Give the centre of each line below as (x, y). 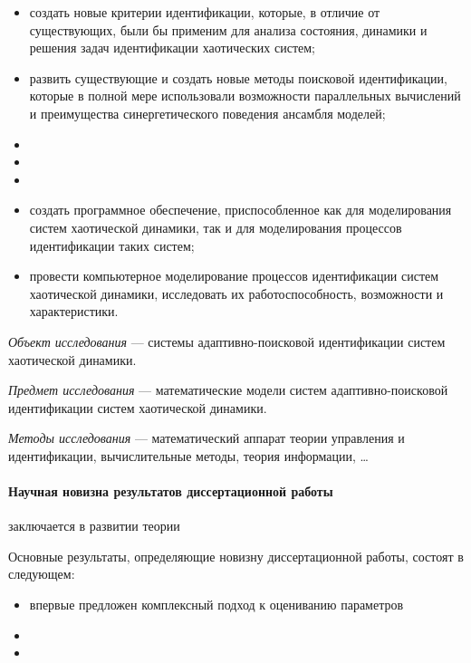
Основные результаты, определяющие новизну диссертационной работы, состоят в (236, 556)
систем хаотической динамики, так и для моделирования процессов (216, 227)
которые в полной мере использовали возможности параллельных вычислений (245, 96)
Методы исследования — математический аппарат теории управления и (207, 438)
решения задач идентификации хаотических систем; (172, 48)
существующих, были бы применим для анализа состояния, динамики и (228, 29)
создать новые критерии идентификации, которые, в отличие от (205, 12)
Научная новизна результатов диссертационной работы (171, 491)
